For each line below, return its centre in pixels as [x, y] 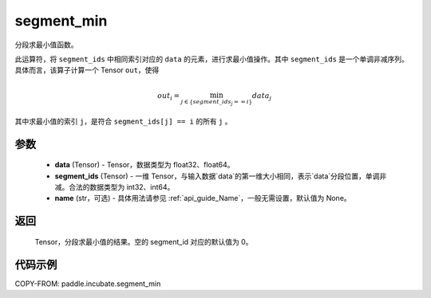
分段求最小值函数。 [46, 45]
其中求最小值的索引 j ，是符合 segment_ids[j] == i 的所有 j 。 [123, 121]
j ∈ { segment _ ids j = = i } [217, 102]
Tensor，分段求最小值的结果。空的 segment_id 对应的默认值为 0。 [144, 241]
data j [262, 96]
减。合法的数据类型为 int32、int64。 [115, 186]
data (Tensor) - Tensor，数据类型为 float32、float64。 [144, 165]
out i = [168, 96]
